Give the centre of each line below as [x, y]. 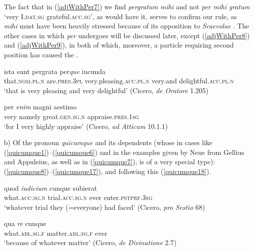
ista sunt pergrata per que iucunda [55, 71]
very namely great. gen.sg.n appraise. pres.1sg [72, 116]
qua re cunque [25, 223]
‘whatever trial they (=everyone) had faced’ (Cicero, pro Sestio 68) [105, 207]
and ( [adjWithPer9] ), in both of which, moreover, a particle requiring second [119, 45]
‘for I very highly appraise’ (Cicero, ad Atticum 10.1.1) [86, 126]
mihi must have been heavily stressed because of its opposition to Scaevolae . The [127, 26]
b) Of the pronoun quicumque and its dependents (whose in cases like [108, 142]
